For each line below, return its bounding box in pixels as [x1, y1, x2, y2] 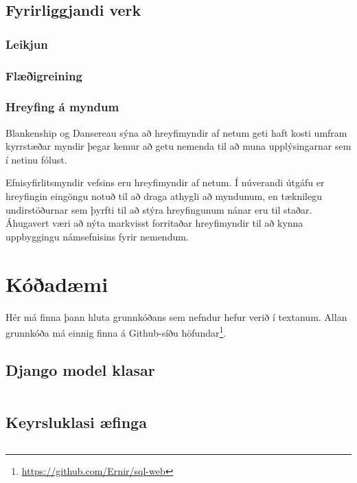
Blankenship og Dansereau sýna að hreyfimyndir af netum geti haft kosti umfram [5, 125, 347, 139]
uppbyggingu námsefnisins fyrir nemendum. [5, 229, 189, 243]
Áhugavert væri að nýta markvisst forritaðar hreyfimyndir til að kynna [5, 216, 303, 230]
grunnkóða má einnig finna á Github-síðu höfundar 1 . [5, 324, 227, 339]
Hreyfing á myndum [5, 98, 119, 115]
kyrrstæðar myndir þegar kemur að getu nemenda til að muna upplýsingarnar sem [5, 139, 352, 153]
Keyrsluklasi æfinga [5, 412, 147, 432]
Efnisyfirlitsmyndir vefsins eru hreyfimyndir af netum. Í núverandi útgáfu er [5, 175, 325, 190]
